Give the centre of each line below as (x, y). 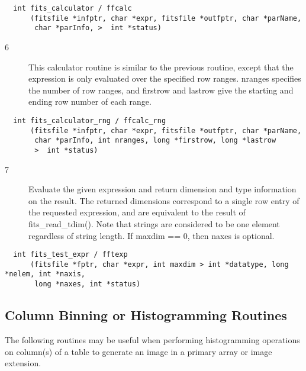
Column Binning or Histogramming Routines (146, 315)
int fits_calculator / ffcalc (73, 8)
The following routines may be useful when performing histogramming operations (152, 339)
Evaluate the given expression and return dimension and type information (162, 189)
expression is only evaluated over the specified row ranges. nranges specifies (165, 78)
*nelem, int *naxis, (45, 274)
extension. (23, 363)
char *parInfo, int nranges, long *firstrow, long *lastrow (155, 141)
